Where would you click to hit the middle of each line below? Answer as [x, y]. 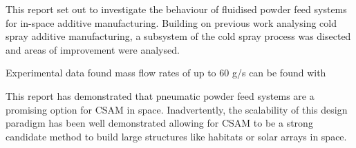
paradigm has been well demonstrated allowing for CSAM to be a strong [159, 123]
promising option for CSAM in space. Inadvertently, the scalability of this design [177, 109]
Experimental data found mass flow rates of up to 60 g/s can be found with [166, 73]
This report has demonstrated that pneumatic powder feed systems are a [160, 95]
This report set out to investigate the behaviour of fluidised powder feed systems [176, 9]
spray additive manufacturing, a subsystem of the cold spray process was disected [178, 36]
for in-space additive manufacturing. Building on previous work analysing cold [171, 22]
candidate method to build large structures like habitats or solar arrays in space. [176, 136]
